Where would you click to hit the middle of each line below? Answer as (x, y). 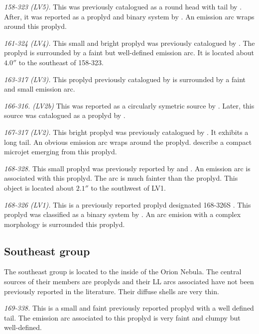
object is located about (39, 187)
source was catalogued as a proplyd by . (65, 115)
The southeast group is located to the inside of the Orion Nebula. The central (123, 272)
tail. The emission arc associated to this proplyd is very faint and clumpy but (122, 317)
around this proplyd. (35, 26)
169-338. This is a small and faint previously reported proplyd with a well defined (129, 308)
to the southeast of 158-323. (61, 62)
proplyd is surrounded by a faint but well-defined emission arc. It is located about (129, 53)
